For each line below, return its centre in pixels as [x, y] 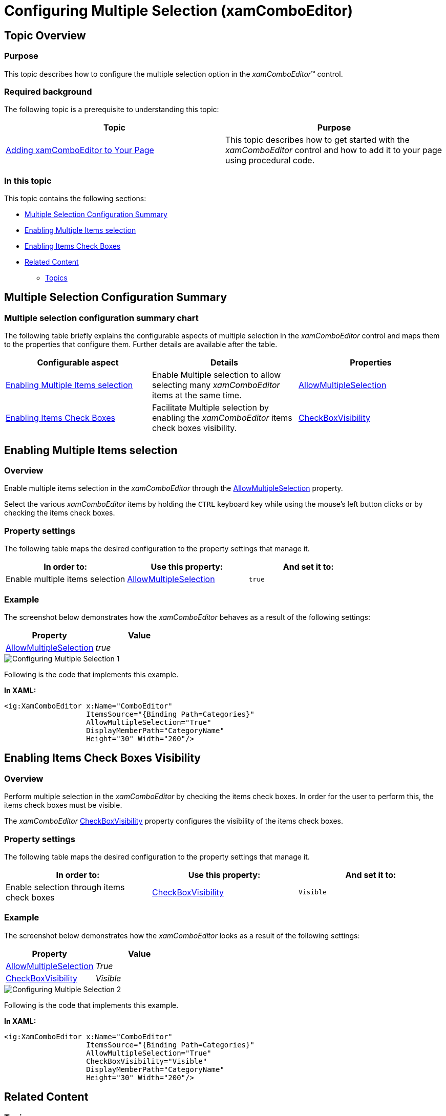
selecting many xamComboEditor [216, 385]
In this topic [28, 180]
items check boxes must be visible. [63, 805]
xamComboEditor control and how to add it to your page [334, 150]
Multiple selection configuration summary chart [101, 318]
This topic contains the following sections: [75, 199]
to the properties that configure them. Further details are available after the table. [141, 345]
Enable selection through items [65, 887]
